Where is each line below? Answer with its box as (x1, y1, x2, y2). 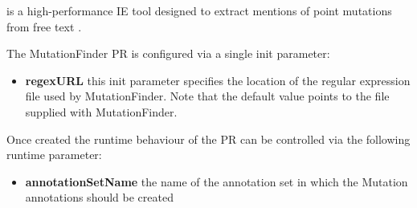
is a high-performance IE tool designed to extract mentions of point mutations (6, 2, 392, 18)
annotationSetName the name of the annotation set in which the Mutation (25, 173, 408, 190)
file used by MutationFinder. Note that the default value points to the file (25, 88, 390, 104)
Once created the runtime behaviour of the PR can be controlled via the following (6, 130, 411, 147)
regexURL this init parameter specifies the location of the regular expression (25, 71, 411, 88)
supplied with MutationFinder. (25, 103, 178, 120)
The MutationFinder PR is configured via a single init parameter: (6, 45, 330, 62)
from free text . (6, 18, 82, 35)
